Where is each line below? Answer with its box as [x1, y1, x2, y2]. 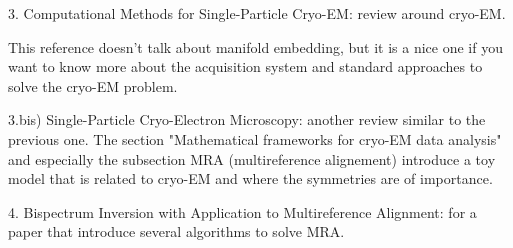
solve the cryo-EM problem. [8, 75, 178, 96]
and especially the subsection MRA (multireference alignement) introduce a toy [8, 148, 496, 169]
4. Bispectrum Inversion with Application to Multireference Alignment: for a [8, 201, 477, 222]
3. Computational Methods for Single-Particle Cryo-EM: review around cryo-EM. [8, 3, 506, 23]
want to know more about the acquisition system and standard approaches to [8, 56, 483, 77]
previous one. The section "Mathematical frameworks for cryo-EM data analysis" [8, 128, 502, 149]
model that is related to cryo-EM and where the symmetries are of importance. [8, 168, 493, 189]
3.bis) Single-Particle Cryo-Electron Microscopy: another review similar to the [8, 109, 486, 130]
